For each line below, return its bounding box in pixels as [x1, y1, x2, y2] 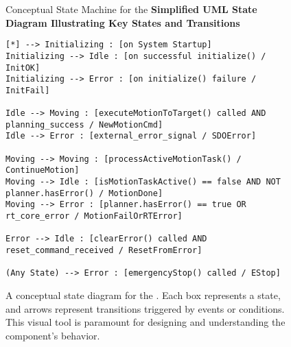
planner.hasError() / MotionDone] [5, 188, 163, 198]
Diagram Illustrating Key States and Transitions [5, 15, 240, 29]
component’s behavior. [5, 328, 100, 342]
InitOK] [5, 62, 40, 73]
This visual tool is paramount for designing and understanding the [5, 315, 286, 329]
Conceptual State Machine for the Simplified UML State [5, 2, 257, 16]
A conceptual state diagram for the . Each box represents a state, [5, 287, 281, 302]
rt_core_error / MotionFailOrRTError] [5, 211, 183, 222]
